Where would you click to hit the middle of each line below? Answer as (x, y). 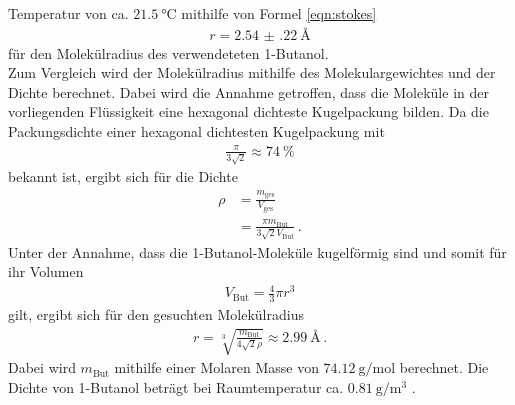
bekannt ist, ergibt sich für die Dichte (123, 176)
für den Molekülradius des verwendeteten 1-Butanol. (168, 52)
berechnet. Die (444, 367)
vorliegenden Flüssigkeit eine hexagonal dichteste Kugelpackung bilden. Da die (248, 111)
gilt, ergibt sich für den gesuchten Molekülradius (156, 314)
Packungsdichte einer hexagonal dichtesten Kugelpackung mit (196, 131)
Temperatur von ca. (68, 13)
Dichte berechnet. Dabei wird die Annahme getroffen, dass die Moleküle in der (248, 91)
